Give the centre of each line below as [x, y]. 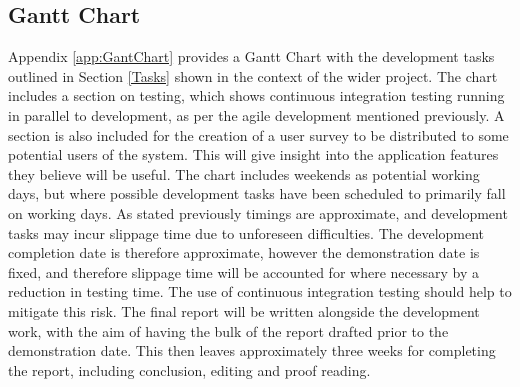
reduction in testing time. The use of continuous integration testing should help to [260, 291]
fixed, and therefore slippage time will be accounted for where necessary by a [243, 271]
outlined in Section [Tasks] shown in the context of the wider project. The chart [253, 75]
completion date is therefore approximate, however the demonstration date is [244, 252]
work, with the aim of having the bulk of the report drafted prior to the [228, 330]
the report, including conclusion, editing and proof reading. [189, 369]
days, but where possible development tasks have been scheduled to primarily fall [257, 193]
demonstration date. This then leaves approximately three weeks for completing [252, 350]
